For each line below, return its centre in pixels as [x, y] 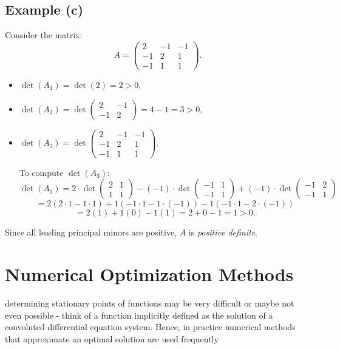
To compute [41, 172]
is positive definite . [223, 232]
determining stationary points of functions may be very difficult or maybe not [150, 303]
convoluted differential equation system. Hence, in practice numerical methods [150, 327]
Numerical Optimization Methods [149, 274]
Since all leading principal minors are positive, [91, 232]
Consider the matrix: [44, 35]
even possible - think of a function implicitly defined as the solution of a [139, 315]
